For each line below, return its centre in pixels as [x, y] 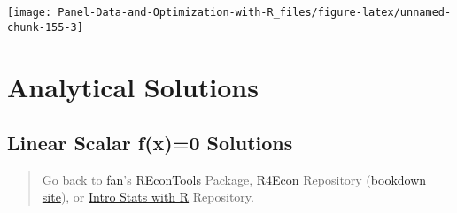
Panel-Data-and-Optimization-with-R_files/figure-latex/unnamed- [255, 12]
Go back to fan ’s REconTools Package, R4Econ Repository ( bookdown [234, 179]
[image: [30, 12]
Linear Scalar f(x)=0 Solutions [150, 143]
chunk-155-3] [45, 27]
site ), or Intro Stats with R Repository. [148, 197]
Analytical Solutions [133, 86]
